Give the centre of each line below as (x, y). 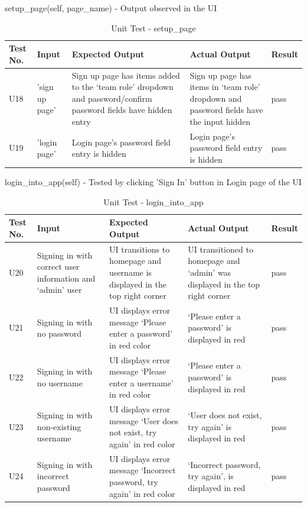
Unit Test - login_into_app (153, 201)
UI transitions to (140, 249)
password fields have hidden (122, 110)
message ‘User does (144, 420)
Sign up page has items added (126, 75)
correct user (58, 267)
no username (60, 382)
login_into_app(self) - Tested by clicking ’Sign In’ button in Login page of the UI (153, 182)
